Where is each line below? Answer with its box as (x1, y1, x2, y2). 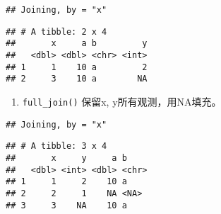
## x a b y (6, 38, 148, 49)
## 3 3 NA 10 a (6, 200, 127, 210)
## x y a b (6, 152, 127, 163)
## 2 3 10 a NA (6, 74, 148, 84)
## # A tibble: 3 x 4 (6, 141, 107, 152)
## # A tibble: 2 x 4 (6, 26, 107, 37)
